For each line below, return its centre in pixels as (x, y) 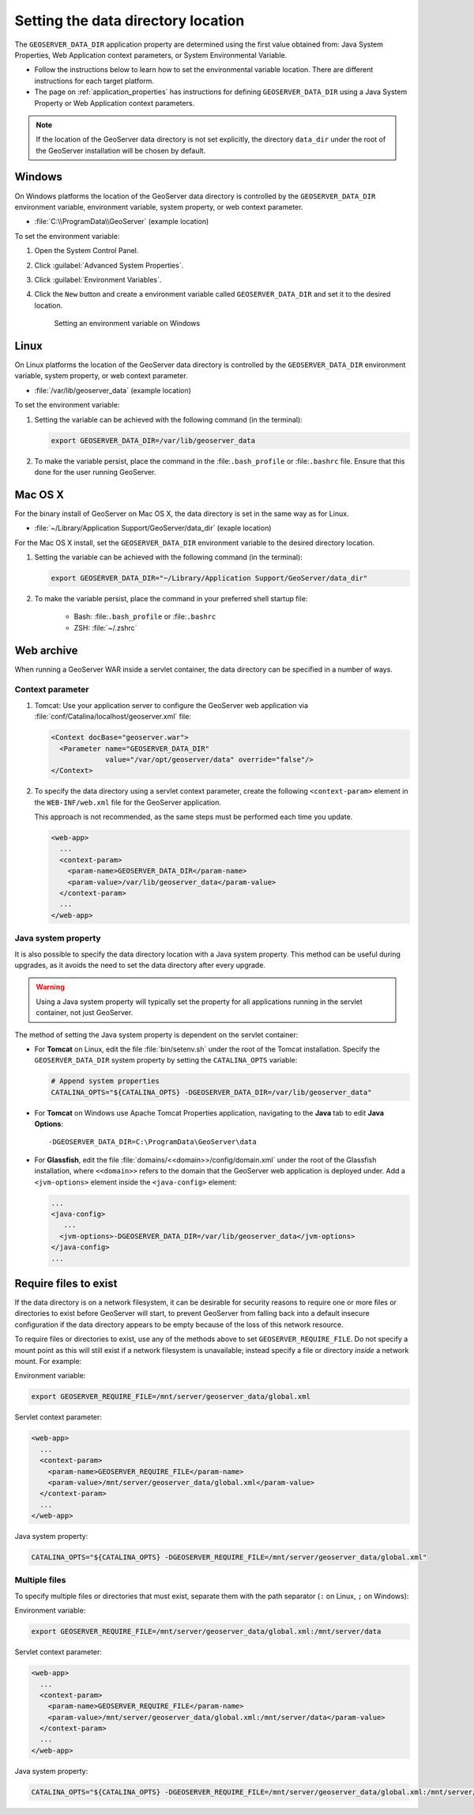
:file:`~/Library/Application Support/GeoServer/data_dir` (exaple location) (153, 528)
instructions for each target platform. (94, 81)
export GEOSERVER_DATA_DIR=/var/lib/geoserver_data (153, 440)
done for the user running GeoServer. (95, 472)
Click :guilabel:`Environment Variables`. (98, 279)
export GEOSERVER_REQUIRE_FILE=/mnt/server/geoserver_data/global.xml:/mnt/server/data (206, 1631)
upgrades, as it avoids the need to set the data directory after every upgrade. (140, 964)
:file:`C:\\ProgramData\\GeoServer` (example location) (122, 222)
